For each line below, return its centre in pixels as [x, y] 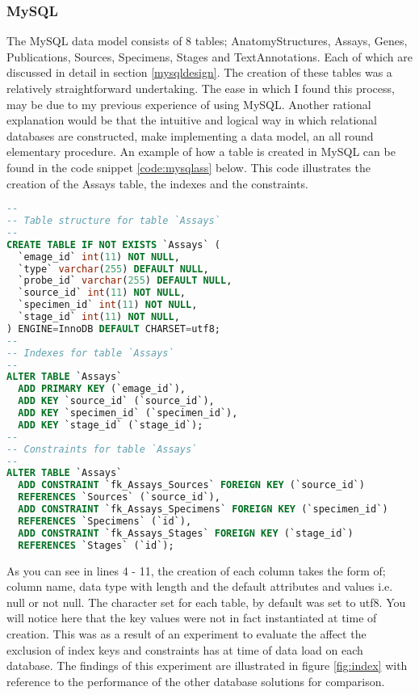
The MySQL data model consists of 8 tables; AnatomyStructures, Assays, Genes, [207, 41]
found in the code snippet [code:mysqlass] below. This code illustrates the [189, 167]
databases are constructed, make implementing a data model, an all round [190, 135]
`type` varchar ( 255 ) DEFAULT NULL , [113, 269]
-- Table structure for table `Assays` [113, 221]
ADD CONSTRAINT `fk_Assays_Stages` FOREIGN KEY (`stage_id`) [186, 533]
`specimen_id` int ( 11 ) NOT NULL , [108, 305]
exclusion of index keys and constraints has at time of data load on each [185, 649]
